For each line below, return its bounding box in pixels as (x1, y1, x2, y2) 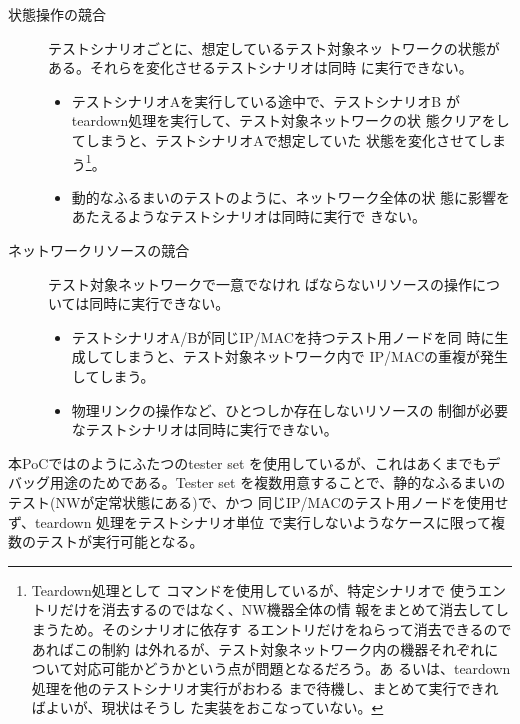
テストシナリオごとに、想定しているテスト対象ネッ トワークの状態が (48, 37, 500, 58)
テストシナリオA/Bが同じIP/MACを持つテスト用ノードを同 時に (71, 326, 495, 347)
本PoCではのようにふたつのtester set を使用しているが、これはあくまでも (8, 452, 487, 473)
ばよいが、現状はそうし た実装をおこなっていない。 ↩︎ (31, 697, 384, 718)
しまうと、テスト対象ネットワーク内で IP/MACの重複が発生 (113, 346, 509, 367)
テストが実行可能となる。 (35, 531, 204, 552)
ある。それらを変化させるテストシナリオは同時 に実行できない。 (48, 57, 473, 78)
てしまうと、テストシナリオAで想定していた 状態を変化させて (71, 129, 478, 150)
